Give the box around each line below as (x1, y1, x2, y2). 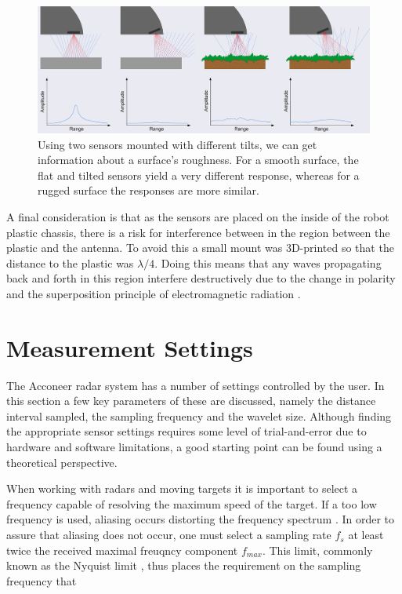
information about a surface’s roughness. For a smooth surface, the (38, 151, 359, 168)
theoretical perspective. (6, 454, 118, 470)
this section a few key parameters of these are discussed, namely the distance (6, 392, 376, 409)
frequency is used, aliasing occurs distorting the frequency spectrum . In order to (6, 511, 395, 527)
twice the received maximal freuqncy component (6, 541, 238, 558)
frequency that (6, 572, 77, 589)
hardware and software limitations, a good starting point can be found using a (6, 439, 382, 455)
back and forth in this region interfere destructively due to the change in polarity (6, 270, 396, 286)
